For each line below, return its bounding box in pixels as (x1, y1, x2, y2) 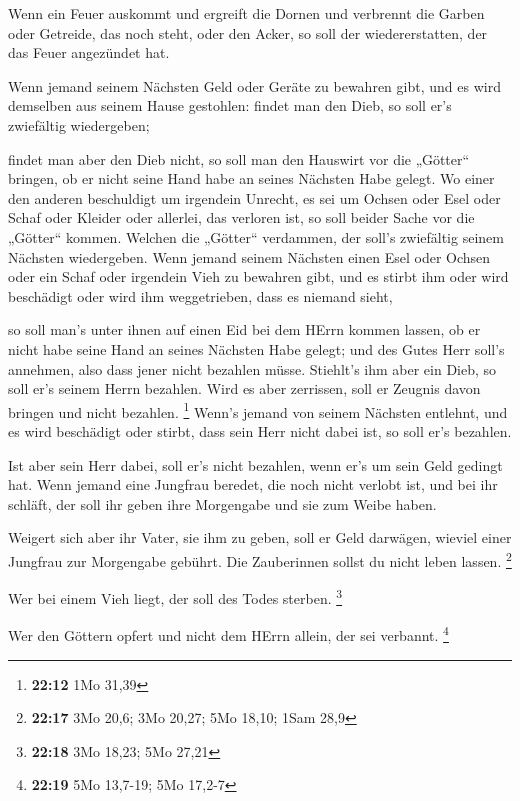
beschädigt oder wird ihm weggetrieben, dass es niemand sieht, (8, 285, 393, 306)
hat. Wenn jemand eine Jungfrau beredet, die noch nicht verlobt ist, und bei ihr (8, 474, 498, 495)
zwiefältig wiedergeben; (8, 114, 150, 135)
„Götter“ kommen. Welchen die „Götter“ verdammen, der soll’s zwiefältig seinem (8, 226, 504, 247)
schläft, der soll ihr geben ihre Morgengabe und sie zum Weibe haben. (8, 493, 437, 514)
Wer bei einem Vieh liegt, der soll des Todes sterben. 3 (8, 585, 343, 608)
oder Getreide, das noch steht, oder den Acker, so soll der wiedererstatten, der (8, 22, 488, 43)
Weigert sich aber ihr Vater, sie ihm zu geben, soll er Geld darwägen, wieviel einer (8, 527, 512, 548)
